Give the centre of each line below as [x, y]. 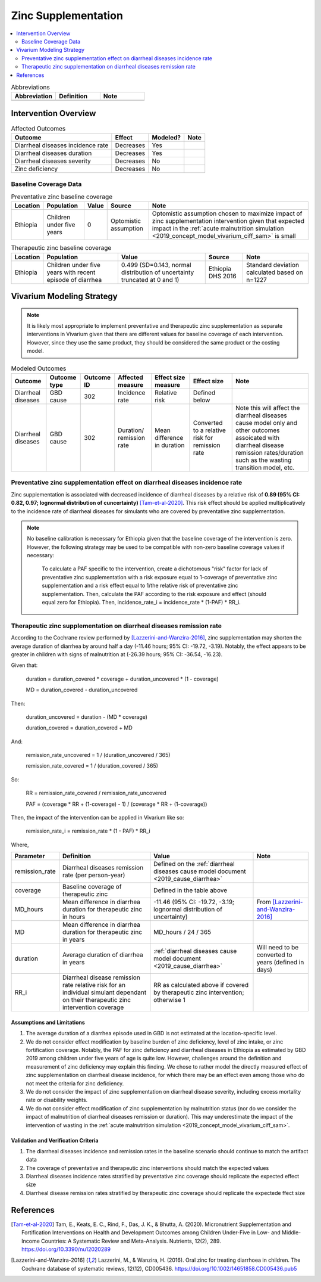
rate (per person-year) [94, 875]
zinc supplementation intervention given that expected [228, 221]
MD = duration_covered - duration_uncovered [82, 690]
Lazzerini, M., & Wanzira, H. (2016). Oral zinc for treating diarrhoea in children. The [199, 1260]
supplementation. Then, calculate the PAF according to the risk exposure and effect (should [154, 594]
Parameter [30, 856]
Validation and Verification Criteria [55, 1140]
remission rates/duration [270, 453]
